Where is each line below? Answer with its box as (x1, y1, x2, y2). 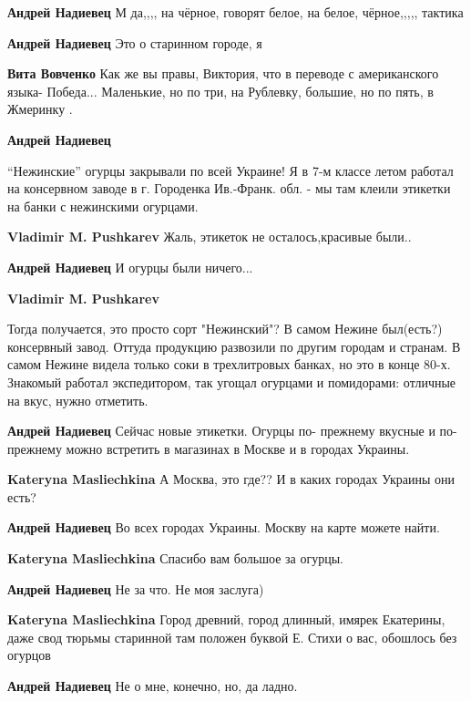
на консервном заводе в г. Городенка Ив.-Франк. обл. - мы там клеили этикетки (7, 179, 451, 198)
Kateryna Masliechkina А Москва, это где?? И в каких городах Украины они (7, 469, 455, 489)
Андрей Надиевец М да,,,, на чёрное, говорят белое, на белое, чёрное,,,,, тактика (7, 3, 464, 21)
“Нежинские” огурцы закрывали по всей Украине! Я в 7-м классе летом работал (7, 160, 454, 180)
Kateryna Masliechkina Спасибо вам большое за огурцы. (7, 549, 343, 568)
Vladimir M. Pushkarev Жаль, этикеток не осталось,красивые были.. (7, 227, 412, 246)
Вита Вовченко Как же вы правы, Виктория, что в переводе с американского (7, 64, 439, 83)
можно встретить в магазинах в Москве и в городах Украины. (66, 438, 410, 458)
